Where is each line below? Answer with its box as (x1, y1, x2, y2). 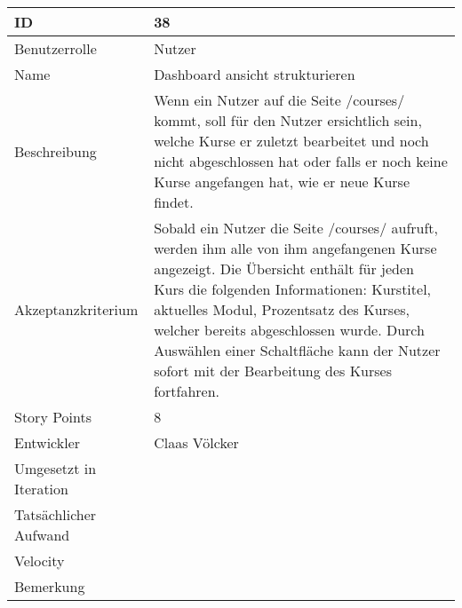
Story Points (14, 407, 92, 427)
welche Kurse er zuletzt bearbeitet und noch (154, 130, 429, 151)
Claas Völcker (154, 432, 239, 453)
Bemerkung (14, 576, 85, 596)
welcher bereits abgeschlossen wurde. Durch (154, 320, 425, 340)
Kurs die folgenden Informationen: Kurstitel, (154, 279, 432, 299)
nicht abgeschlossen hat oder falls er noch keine (154, 151, 448, 171)
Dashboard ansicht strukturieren (154, 64, 355, 84)
